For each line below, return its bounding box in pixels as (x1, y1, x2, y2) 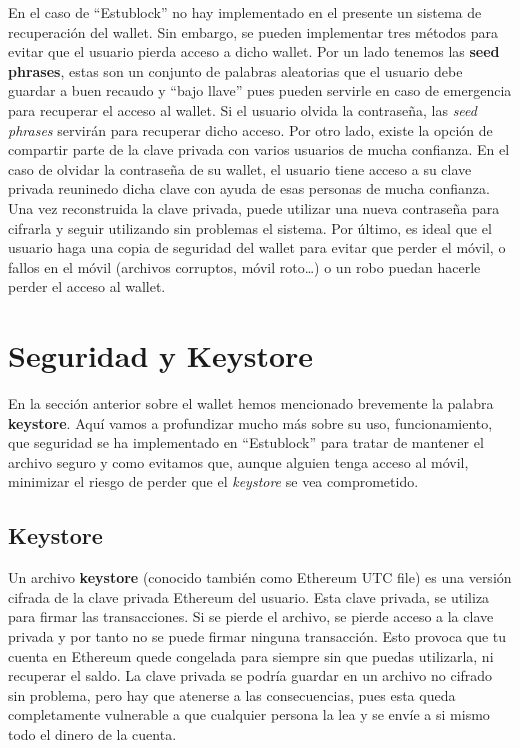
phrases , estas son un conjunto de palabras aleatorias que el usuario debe (8, 60, 463, 81)
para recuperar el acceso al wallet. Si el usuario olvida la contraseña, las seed (8, 99, 477, 120)
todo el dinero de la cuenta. (8, 723, 177, 744)
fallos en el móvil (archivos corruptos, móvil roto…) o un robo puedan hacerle (8, 256, 481, 277)
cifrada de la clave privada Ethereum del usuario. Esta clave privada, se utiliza (8, 586, 490, 607)
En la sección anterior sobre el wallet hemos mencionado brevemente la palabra (8, 393, 494, 414)
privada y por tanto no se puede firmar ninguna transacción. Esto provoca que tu (8, 625, 507, 646)
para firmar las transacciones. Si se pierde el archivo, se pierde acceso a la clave (8, 606, 494, 627)
